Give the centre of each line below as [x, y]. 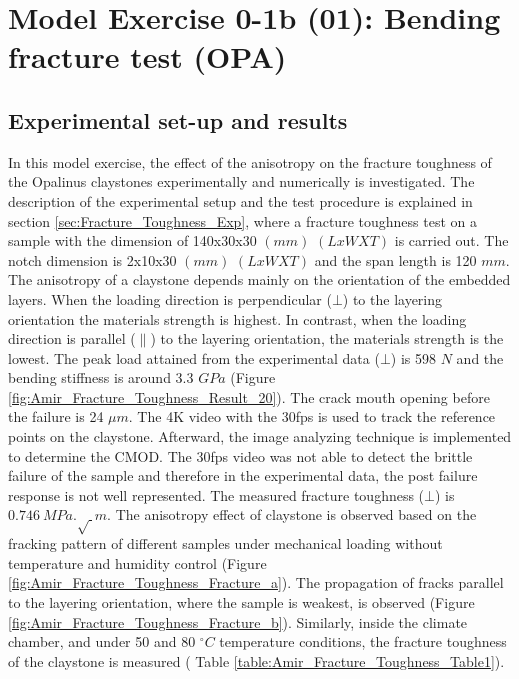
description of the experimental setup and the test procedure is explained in [240, 200]
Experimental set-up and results [178, 119]
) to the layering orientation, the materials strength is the [327, 338]
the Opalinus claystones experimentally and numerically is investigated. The [241, 181]
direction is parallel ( [72, 338]
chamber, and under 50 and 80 [102, 641]
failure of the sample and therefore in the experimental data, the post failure [243, 475]
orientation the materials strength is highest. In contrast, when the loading [237, 318]
